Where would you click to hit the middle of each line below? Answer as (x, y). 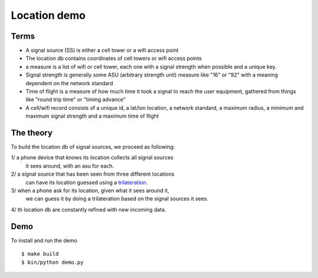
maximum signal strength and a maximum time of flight (92, 116)
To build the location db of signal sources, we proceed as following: (93, 147)
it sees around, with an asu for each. (70, 166)
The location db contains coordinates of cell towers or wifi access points (114, 58)
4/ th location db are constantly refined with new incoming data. (89, 209)
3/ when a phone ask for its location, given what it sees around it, (90, 190)
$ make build (40, 254)
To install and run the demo (44, 240)
